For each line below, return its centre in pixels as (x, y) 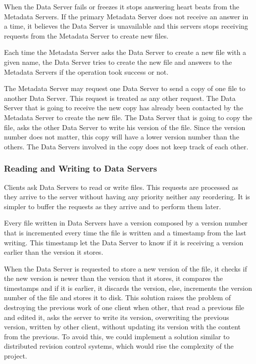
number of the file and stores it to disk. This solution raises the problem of (118, 297)
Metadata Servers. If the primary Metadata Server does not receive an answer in (126, 16)
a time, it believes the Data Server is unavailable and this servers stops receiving (126, 26)
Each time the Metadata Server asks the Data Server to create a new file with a (125, 52)
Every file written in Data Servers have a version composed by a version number (126, 223)
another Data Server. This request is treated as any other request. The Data (120, 98)
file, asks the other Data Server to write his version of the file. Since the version (125, 127)
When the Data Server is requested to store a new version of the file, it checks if (126, 268)
